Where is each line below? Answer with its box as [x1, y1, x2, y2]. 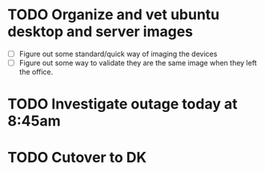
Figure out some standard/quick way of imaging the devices [18, 49, 218, 58]
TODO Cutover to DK [7, 149, 147, 167]
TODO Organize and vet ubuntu [7, 6, 220, 24]
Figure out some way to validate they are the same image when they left [18, 58, 257, 67]
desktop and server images [7, 22, 194, 41]
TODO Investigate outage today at [7, 95, 238, 113]
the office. [18, 67, 54, 77]
